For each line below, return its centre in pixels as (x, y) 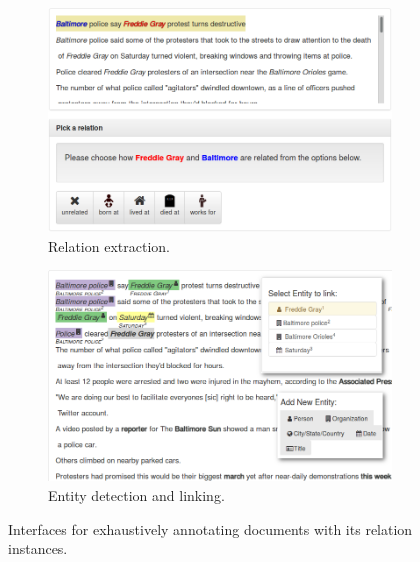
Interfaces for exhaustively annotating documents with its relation (210, 528)
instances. (38, 548)
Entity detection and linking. (136, 495)
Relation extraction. (109, 245)
